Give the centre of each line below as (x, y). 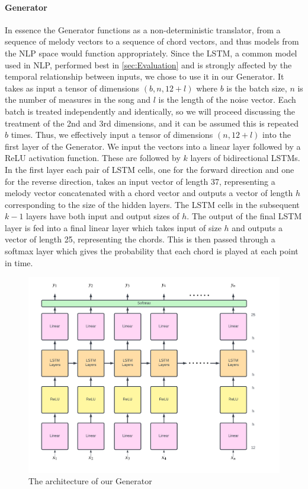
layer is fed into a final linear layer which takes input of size (113, 227)
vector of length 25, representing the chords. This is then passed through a (140, 239)
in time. (19, 262)
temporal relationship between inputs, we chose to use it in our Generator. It (145, 76)
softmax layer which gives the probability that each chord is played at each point (152, 251)
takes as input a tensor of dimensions (72, 88)
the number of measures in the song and (78, 100)
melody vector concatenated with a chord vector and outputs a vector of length (149, 193)
